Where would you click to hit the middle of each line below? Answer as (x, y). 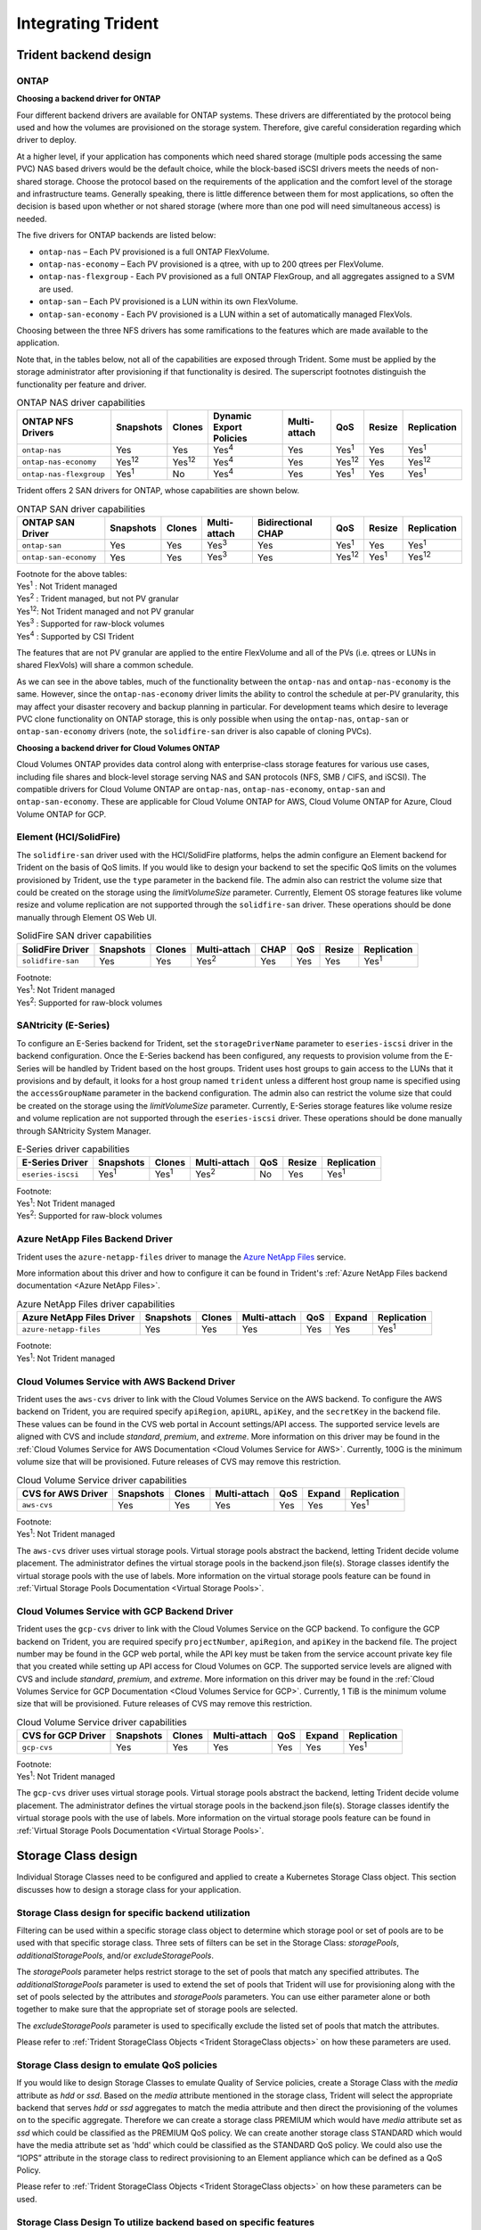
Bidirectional (285, 523)
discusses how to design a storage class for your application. (129, 1889)
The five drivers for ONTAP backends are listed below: (116, 235)
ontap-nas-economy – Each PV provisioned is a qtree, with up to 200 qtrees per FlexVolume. (212, 264)
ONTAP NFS (48, 422)
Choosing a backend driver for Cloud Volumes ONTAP (118, 747)
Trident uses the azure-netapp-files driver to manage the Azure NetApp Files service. (181, 1257)
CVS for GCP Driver (64, 1736)
